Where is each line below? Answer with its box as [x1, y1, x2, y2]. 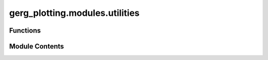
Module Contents [9, 42, 64, 51]
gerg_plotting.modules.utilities [9, 7, 140, 18]
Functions [9, 26, 41, 35]
